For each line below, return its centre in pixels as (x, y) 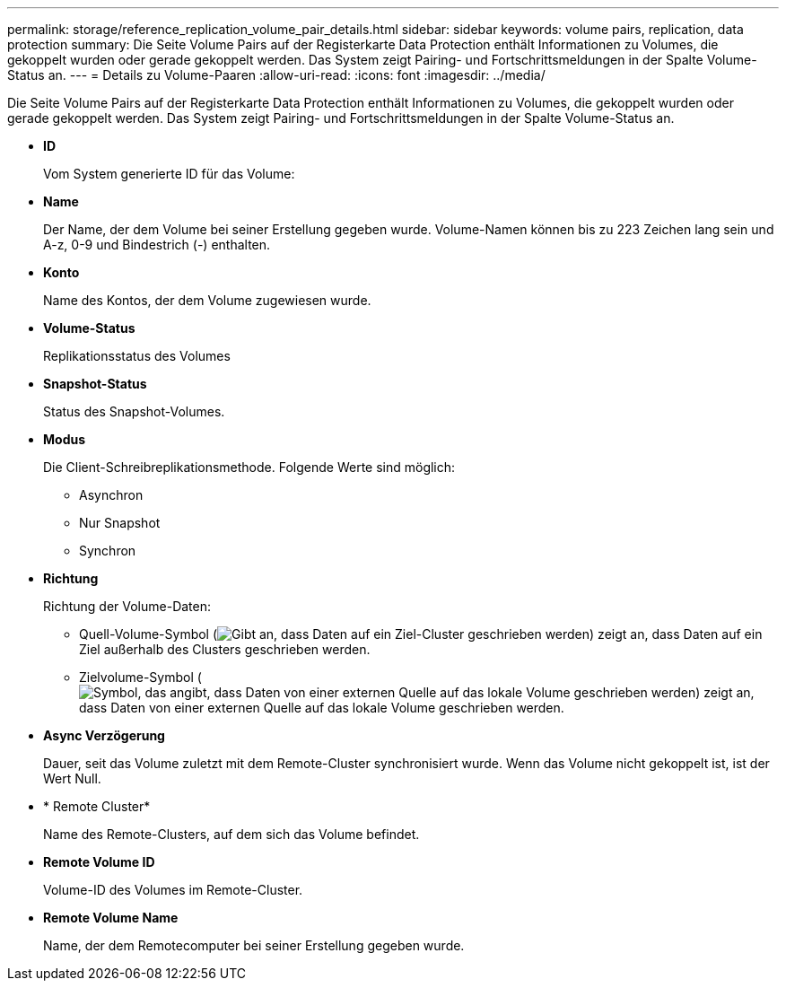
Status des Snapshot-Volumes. (134, 411)
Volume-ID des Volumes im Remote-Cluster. (173, 890)
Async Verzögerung (104, 735)
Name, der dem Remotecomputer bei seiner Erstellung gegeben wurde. (254, 945)
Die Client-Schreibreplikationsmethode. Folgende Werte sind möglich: (249, 467)
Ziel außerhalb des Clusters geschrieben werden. (225, 649)
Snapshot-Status (95, 384)
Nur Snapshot (120, 523)
